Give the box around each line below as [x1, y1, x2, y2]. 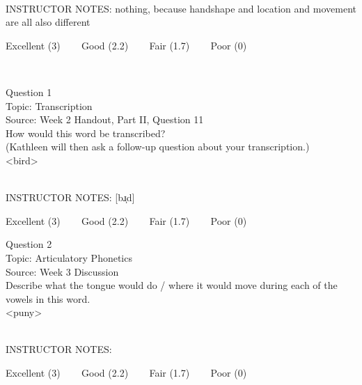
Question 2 [6, 237, 52, 251]
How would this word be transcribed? [6, 125, 166, 140]
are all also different [6, 15, 90, 29]
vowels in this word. [6, 291, 90, 306]
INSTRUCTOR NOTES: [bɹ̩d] [6, 190, 135, 205]
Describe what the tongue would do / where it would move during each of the [6, 278, 338, 292]
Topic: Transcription [6, 98, 93, 113]
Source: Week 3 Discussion [6, 264, 119, 278]
